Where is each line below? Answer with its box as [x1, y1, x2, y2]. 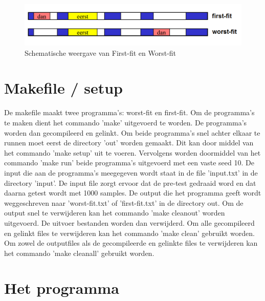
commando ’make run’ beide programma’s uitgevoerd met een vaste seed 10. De [4, 157, 254, 168]
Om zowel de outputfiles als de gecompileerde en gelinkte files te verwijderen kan [4, 238, 258, 248]
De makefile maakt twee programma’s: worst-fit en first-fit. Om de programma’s [4, 107, 255, 118]
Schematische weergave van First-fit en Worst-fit [25, 47, 176, 58]
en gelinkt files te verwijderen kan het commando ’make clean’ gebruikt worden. [4, 227, 255, 238]
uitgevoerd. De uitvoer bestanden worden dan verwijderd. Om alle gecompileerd [4, 217, 255, 228]
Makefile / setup [4, 77, 123, 98]
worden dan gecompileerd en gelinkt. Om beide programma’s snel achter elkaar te [4, 127, 260, 138]
